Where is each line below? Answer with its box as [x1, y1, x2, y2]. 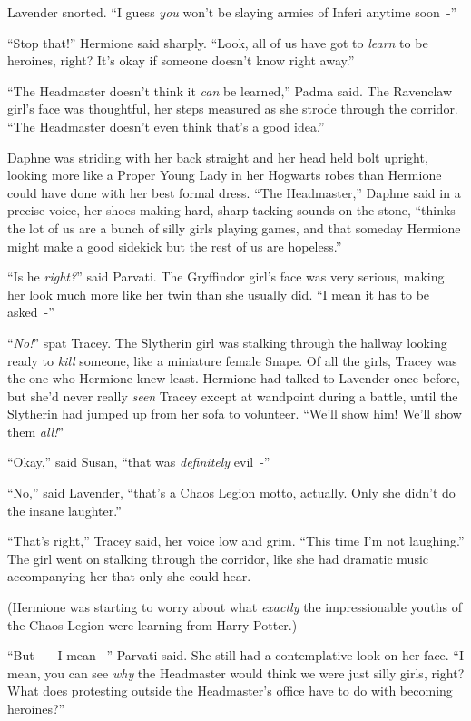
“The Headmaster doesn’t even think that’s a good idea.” [7, 116, 325, 135]
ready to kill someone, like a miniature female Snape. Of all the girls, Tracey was [7, 351, 457, 370]
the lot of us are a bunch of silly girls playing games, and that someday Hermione [7, 218, 461, 237]
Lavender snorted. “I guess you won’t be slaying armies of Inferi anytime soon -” [7, 3, 457, 21]
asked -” [7, 302, 54, 321]
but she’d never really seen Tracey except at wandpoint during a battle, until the [7, 386, 458, 405]
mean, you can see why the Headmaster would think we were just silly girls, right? [7, 663, 465, 682]
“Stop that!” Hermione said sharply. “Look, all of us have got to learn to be [7, 33, 428, 52]
